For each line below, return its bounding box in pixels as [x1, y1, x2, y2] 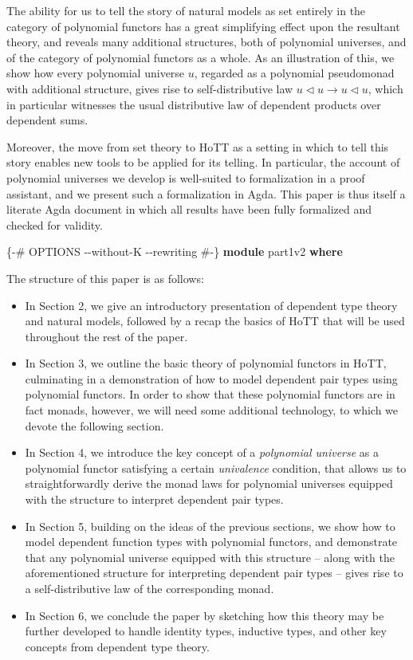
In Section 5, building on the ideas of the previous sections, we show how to [25, 517, 395, 534]
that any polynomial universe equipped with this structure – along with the [25, 548, 395, 565]
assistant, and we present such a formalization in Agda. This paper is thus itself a [6, 185, 406, 202]
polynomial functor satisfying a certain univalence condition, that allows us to [25, 459, 407, 476]
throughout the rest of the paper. [25, 328, 188, 344]
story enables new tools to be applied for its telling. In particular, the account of [6, 154, 400, 171]
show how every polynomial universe [6, 65, 185, 81]
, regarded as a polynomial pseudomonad [194, 65, 395, 81]
